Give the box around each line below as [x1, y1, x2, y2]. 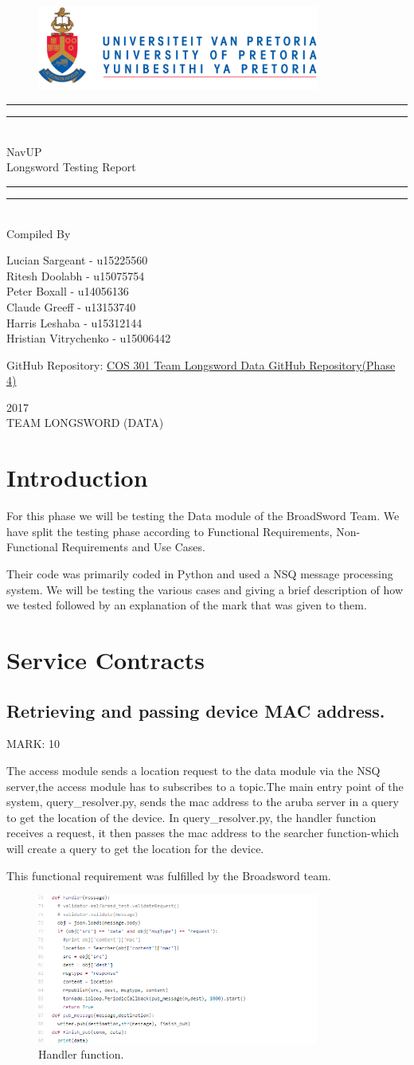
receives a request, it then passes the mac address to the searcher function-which [6, 824, 400, 841]
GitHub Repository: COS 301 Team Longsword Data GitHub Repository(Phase [6, 356, 396, 373]
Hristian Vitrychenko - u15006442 [6, 330, 171, 347]
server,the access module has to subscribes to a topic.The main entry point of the [6, 777, 404, 794]
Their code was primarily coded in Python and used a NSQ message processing [6, 565, 393, 581]
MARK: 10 [6, 735, 61, 752]
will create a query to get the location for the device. [6, 840, 264, 856]
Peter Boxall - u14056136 [6, 283, 129, 300]
